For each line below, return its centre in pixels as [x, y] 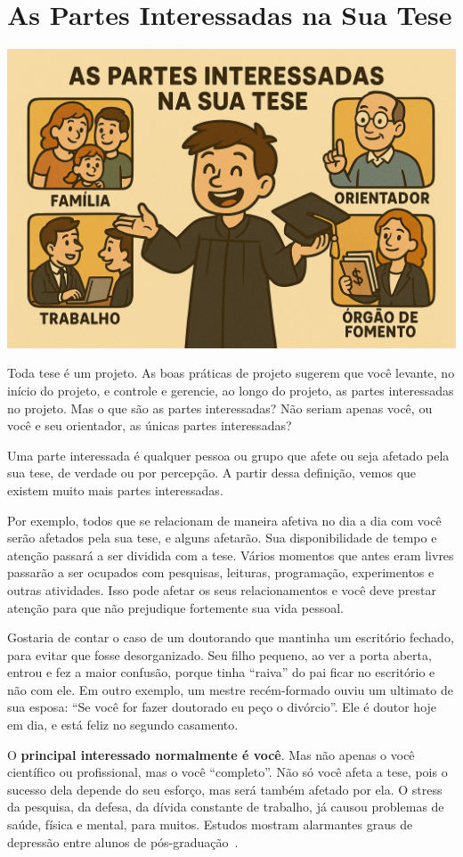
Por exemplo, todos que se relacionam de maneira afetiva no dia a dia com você [224, 520]
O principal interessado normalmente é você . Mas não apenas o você [211, 754]
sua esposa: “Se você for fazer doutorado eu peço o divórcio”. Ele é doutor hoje [222, 707]
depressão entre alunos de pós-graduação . [123, 841]
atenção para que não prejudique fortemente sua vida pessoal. [175, 607]
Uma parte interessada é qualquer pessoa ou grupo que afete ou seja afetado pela [228, 455]
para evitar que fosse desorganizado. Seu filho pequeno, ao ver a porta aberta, [219, 654]
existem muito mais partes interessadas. [115, 490]
